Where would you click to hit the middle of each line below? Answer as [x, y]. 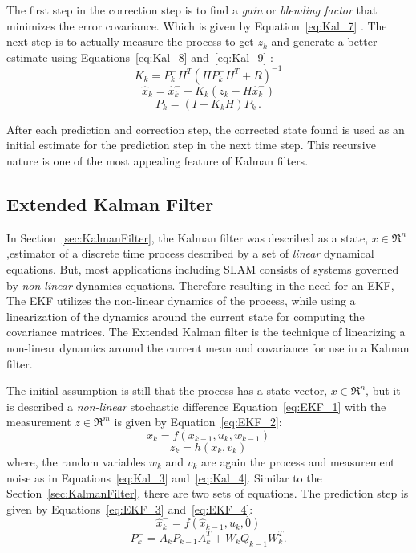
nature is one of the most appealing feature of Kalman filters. [158, 161]
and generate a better [324, 41]
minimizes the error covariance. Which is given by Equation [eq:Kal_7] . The [197, 25]
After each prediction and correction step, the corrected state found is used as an [206, 129]
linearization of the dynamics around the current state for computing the [186, 316]
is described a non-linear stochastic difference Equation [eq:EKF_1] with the [196, 406]
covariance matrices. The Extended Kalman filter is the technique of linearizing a [206, 332]
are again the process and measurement [298, 461]
